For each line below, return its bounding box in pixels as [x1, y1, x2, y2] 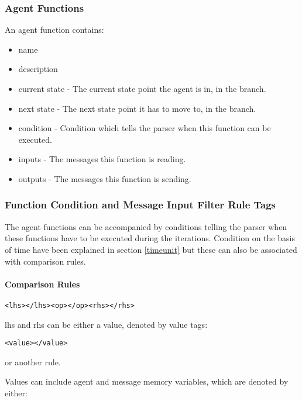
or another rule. [5, 355, 61, 368]
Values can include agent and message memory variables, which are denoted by [5, 375, 289, 388]
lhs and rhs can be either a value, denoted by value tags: [5, 318, 208, 330]
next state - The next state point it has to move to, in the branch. [18, 102, 256, 114]
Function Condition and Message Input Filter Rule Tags [5, 197, 276, 212]
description [18, 63, 58, 75]
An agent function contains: [5, 23, 104, 36]
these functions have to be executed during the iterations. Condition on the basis [5, 232, 295, 244]
